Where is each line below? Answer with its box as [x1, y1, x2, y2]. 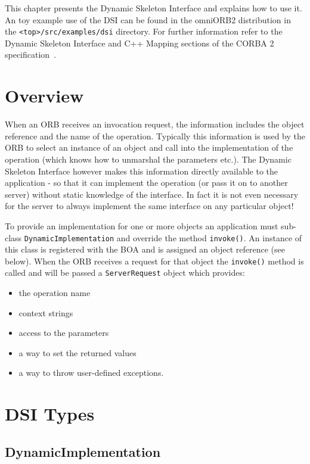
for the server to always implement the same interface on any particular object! [5, 200, 294, 212]
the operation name [18, 287, 91, 299]
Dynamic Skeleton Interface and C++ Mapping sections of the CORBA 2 [5, 36, 274, 49]
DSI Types [5, 401, 95, 426]
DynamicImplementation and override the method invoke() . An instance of [24, 231, 302, 244]
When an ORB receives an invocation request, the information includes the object [5, 118, 305, 130]
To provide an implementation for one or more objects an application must [5, 219, 278, 232]
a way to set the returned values [18, 346, 137, 359]
